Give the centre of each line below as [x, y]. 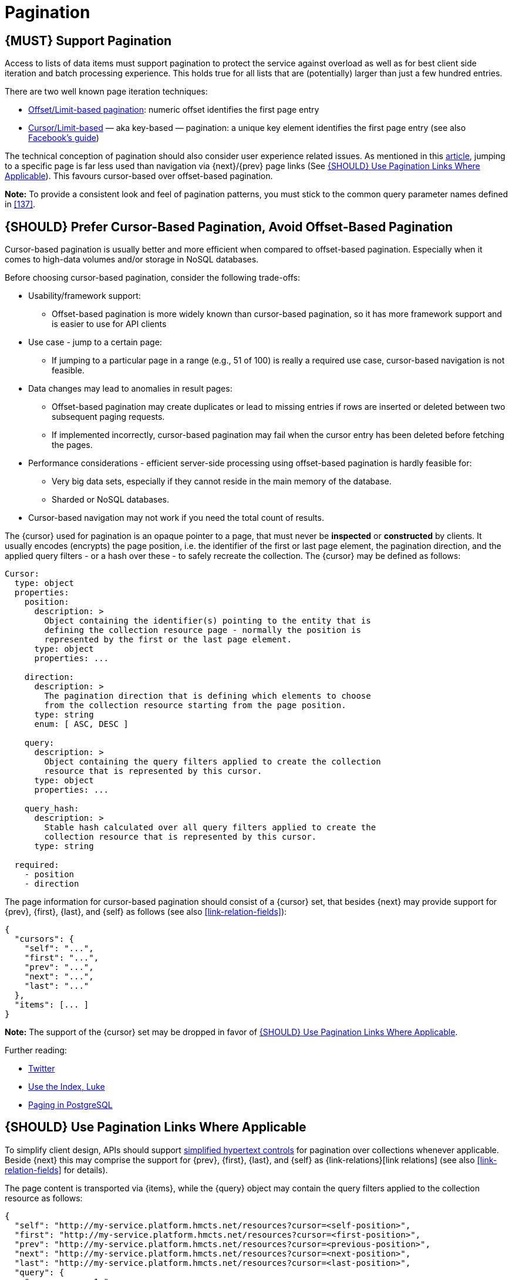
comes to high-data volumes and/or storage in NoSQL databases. [132, 260]
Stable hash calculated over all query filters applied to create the [210, 828]
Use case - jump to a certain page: [95, 342]
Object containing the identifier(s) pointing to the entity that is [208, 621]
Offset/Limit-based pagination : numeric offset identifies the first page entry [174, 110]
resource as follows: [44, 1198]
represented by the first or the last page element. [168, 640]
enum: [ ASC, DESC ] [81, 724]
